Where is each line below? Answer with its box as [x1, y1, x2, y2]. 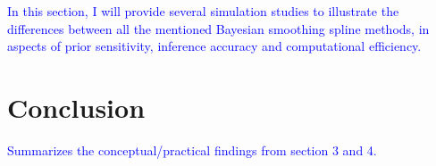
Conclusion [7, 88, 146, 125]
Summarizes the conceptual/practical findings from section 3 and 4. [7, 140, 377, 159]
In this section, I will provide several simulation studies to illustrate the [7, 2, 399, 20]
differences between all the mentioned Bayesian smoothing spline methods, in [7, 19, 430, 37]
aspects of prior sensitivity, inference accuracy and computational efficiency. [7, 37, 422, 55]
